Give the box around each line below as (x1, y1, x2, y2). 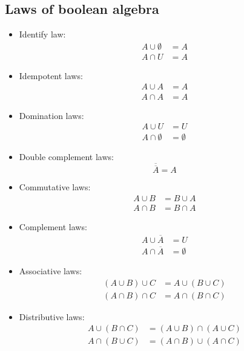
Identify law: (19, 28, 66, 40)
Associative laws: (19, 264, 82, 277)
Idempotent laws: (19, 69, 83, 82)
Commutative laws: (19, 181, 91, 193)
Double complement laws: (19, 150, 114, 163)
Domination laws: (19, 109, 84, 121)
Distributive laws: (19, 310, 85, 323)
